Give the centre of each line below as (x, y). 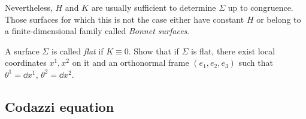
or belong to (279, 19)
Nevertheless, (29, 7)
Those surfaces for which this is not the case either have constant (125, 19)
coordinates (26, 62)
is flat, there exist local (233, 51)
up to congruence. (260, 7)
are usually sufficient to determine (154, 7)
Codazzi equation (60, 106)
